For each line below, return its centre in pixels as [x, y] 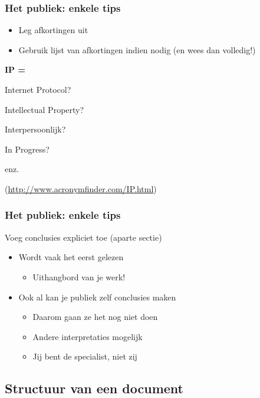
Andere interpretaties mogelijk [88, 336]
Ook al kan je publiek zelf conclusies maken [97, 297]
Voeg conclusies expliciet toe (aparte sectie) [83, 237]
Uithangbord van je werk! [79, 276]
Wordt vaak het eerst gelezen [71, 257]
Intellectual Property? [45, 109]
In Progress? [27, 149]
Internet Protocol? [38, 89]
